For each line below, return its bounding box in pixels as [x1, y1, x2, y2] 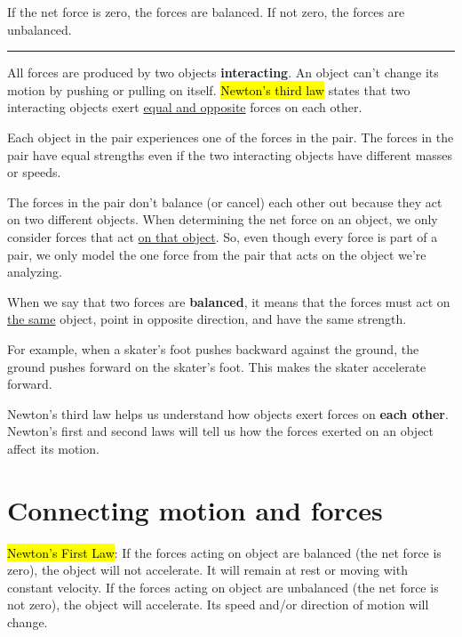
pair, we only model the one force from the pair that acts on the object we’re [7, 245, 426, 263]
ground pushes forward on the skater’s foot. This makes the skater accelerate [7, 357, 426, 375]
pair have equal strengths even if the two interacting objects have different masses [7, 145, 453, 164]
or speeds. [7, 163, 61, 181]
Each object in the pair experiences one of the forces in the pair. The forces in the [7, 127, 454, 146]
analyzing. [7, 262, 62, 281]
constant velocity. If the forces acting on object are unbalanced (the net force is [7, 577, 439, 596]
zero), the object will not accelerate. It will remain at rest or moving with [7, 560, 408, 579]
